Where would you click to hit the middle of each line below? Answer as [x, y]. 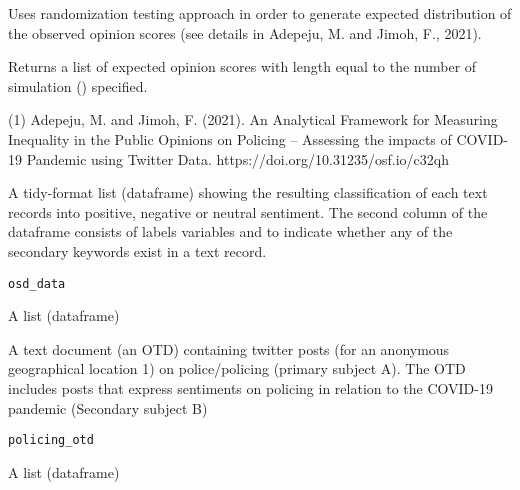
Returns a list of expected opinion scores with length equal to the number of [242, 66]
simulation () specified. [78, 85]
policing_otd [51, 440]
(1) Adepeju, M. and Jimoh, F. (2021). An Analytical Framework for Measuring [253, 119]
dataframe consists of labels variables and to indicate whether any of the [230, 231]
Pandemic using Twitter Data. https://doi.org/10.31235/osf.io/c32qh [237, 158]
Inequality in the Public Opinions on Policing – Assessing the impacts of [230, 138]
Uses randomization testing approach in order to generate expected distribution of [260, 13]
